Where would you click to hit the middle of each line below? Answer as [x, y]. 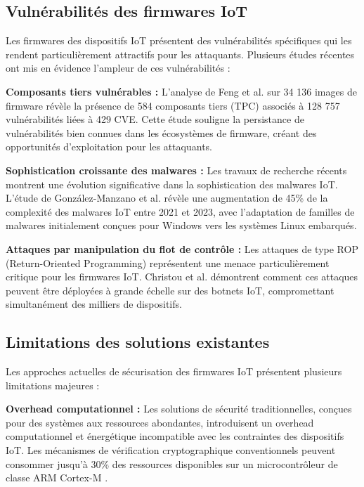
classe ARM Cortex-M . [57, 478]
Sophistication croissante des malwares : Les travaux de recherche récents [176, 170]
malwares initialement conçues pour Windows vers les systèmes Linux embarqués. [181, 225]
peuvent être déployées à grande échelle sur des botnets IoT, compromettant [170, 290]
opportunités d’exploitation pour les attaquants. [109, 147]
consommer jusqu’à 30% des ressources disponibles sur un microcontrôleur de [172, 463]
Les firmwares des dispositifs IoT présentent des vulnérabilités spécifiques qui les [179, 40]
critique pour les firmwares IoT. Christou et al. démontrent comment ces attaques [182, 277]
